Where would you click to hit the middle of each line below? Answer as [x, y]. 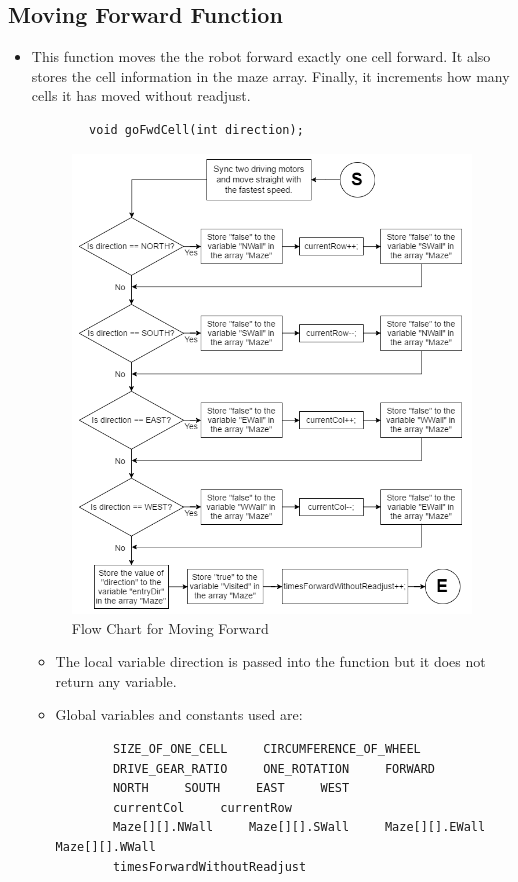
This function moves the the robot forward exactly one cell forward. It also [261, 56]
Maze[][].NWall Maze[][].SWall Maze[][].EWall [299, 827]
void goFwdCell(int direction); [196, 129]
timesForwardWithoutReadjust [209, 866]
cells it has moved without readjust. [141, 95]
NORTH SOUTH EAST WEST [231, 788]
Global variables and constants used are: [179, 714]
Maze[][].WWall [105, 847]
